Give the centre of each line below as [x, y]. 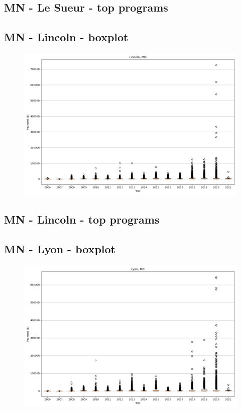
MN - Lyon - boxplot [60, 249]
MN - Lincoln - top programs [82, 219]
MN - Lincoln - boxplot [66, 37]
